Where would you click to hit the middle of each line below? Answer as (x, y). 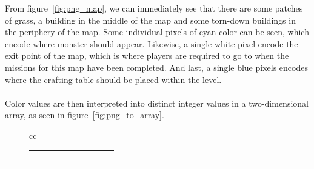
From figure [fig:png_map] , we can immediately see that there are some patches (154, 8)
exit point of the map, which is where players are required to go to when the (147, 55)
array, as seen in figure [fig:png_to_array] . (85, 115)
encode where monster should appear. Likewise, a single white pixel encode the (152, 43)
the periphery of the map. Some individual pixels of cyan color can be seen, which (157, 32)
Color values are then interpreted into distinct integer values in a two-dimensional (157, 103)
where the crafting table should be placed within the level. (113, 79)
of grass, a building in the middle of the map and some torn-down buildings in (150, 20)
